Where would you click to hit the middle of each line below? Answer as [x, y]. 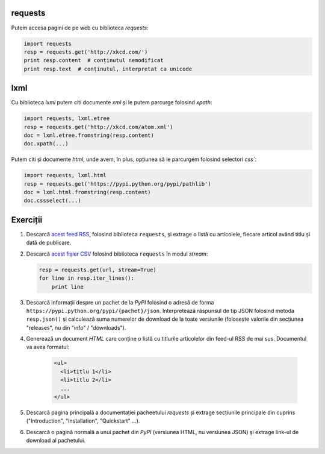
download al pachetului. [56, 441]
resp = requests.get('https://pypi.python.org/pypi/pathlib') [117, 184]
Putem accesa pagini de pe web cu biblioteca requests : [80, 28]
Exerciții [27, 220]
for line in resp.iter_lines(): [87, 278]
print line [67, 287]
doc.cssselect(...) [52, 201]
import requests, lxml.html [65, 175]
